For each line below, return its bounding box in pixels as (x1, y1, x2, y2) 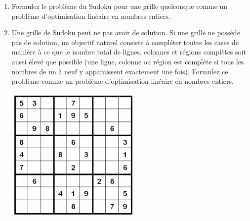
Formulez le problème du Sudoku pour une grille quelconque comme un (11, 1, 228, 11)
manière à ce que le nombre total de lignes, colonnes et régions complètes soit (11, 47, 246, 57)
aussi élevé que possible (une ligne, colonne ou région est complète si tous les (11, 56, 244, 66)
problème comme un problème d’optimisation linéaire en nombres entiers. (11, 76, 234, 86)
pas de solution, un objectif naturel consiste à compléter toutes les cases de (11, 37, 239, 47)
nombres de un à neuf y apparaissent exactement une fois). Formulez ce (11, 66, 228, 76)
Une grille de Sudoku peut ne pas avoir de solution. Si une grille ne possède (11, 27, 240, 38)
